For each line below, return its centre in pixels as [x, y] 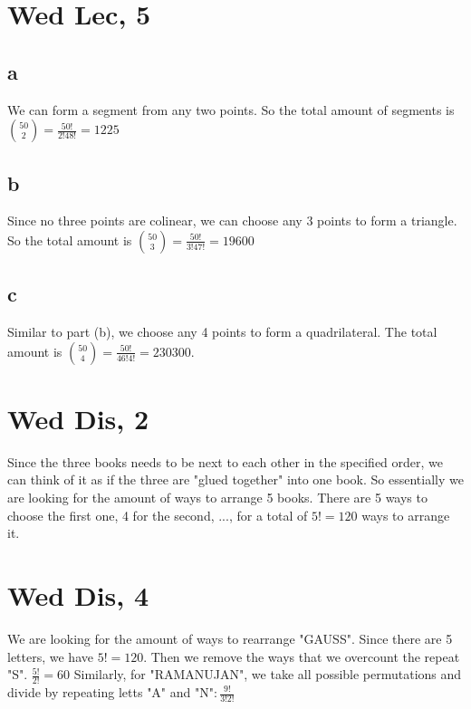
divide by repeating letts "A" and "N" [111, 692]
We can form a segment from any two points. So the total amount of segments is [231, 109]
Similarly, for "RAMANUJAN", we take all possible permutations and [268, 674]
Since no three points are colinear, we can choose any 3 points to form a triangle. [232, 220]
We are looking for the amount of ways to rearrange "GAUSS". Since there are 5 [230, 638]
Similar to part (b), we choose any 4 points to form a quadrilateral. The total [222, 332]
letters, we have [50, 656]
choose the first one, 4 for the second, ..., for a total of [158, 515]
